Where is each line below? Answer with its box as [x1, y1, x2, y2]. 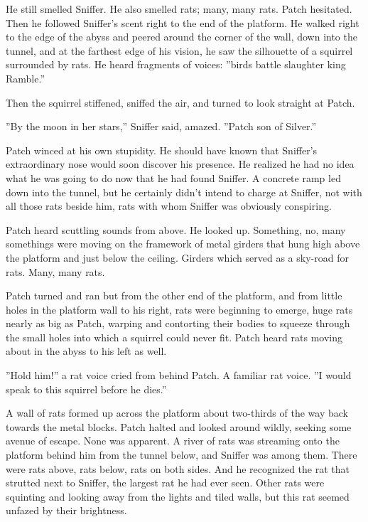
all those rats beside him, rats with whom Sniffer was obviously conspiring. [6, 198, 332, 213]
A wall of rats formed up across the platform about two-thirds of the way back [6, 405, 348, 420]
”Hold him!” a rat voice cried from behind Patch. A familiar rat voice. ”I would [6, 368, 352, 383]
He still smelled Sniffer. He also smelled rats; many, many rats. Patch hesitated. [6, 1, 352, 16]
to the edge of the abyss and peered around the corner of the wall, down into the [6, 29, 357, 44]
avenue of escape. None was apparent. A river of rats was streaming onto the [6, 433, 340, 448]
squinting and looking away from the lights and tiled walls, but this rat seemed [6, 489, 350, 504]
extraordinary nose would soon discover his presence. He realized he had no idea [6, 156, 355, 171]
